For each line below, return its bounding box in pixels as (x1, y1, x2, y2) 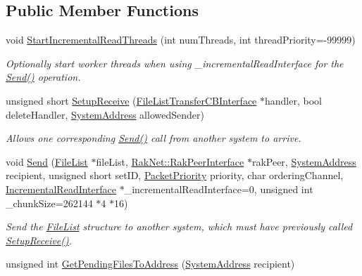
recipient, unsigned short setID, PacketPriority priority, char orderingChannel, (6, 168, 344, 183)
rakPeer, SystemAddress (251, 154, 356, 169)
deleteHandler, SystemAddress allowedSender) (6, 107, 204, 121)
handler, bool (265, 93, 322, 107)
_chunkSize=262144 (6, 195, 93, 210)
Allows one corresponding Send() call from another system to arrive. (6, 131, 301, 145)
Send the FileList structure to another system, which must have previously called (6, 219, 353, 234)
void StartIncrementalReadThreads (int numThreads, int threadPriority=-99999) (6, 32, 356, 47)
